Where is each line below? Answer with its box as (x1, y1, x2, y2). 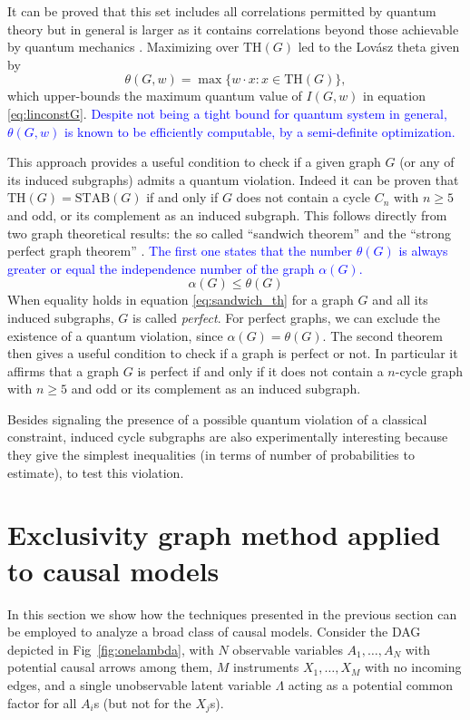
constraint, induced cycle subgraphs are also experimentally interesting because (7, 427, 448, 446)
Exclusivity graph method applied (7, 516, 441, 553)
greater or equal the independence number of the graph (7, 258, 315, 277)
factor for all (7, 693, 77, 712)
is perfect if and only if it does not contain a (137, 361, 384, 380)
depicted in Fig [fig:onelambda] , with (7, 639, 214, 658)
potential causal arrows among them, (7, 657, 213, 676)
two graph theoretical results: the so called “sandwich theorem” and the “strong (7, 223, 451, 242)
